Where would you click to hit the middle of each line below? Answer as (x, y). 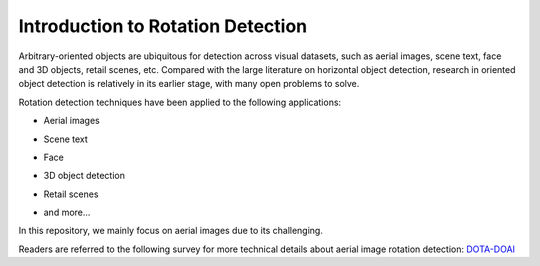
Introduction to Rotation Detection (163, 26)
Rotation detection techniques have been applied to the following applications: (180, 102)
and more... (67, 212)
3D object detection (84, 176)
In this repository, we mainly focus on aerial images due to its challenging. (171, 231)
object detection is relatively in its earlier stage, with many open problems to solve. (189, 84)
